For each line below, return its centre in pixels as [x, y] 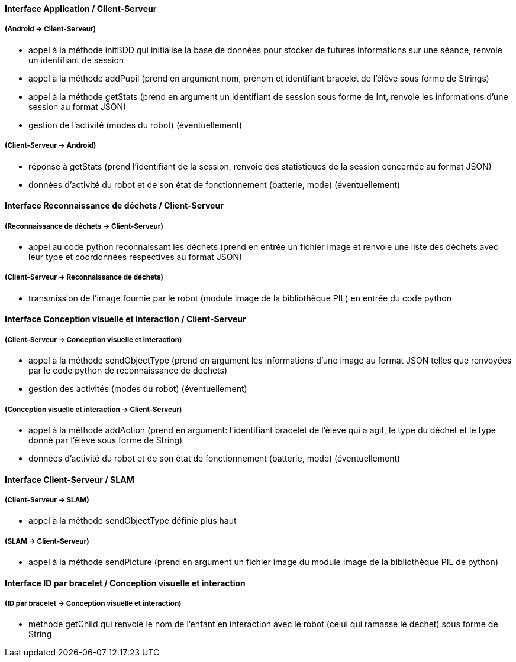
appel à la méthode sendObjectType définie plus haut [133, 521]
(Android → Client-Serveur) [51, 29]
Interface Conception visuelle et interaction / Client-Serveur [125, 319]
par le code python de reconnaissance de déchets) [128, 371]
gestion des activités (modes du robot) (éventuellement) [138, 389]
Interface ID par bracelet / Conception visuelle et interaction [125, 583]
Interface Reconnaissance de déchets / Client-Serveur [114, 206]
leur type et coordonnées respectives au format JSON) [136, 257]
